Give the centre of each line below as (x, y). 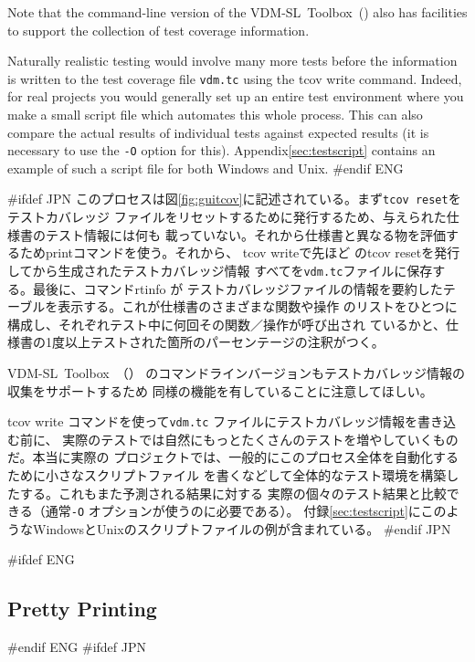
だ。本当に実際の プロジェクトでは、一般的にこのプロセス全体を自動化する (233, 457)
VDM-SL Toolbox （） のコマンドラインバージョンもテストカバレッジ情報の (237, 372)
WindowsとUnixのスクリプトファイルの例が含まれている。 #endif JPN (242, 528)
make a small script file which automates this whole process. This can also (215, 115)
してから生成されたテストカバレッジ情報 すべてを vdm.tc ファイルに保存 (220, 270)
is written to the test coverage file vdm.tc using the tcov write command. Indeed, (235, 78)
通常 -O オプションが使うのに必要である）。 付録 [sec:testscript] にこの (246, 511)
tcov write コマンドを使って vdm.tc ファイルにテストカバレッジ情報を (213, 421)
